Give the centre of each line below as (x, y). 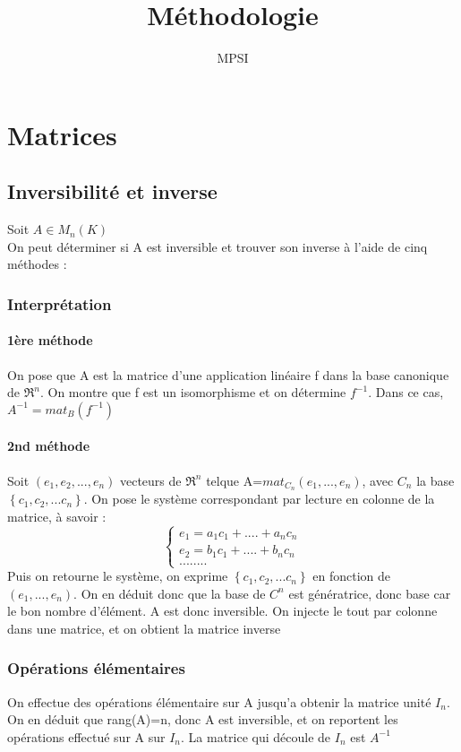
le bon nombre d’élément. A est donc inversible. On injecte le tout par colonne (222, 611)
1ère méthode (50, 340)
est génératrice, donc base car (370, 593)
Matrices (62, 134)
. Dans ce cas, (406, 392)
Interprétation (60, 303)
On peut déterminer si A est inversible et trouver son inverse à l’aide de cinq (218, 246)
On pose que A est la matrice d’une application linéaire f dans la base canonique (228, 374)
